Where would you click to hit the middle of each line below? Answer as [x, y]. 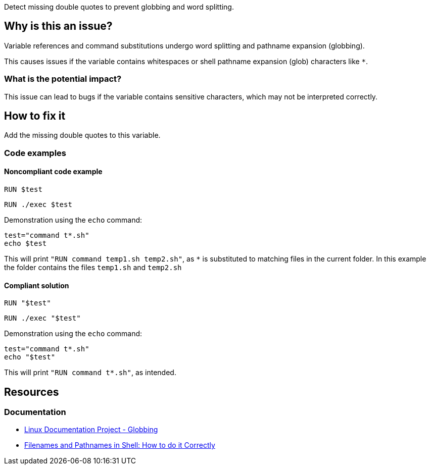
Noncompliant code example [53, 172]
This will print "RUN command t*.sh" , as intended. [90, 373]
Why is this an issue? [58, 26]
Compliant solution [37, 285]
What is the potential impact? [63, 79]
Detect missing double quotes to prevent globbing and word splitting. [119, 7]
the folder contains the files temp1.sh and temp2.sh [93, 268]
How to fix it [35, 116]
